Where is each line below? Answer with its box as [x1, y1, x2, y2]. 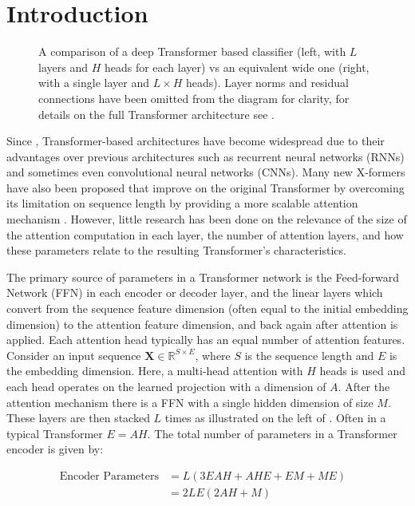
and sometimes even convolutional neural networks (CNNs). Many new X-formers [6, 164, 405, 180]
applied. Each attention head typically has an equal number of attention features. [6, 331, 405, 348]
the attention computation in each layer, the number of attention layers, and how [6, 226, 404, 243]
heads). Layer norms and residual [186, 74, 349, 91]
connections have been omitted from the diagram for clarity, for [38, 89, 350, 106]
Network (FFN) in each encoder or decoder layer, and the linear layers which [6, 284, 383, 301]
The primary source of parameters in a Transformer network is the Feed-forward [6, 268, 400, 285]
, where [195, 346, 231, 363]
